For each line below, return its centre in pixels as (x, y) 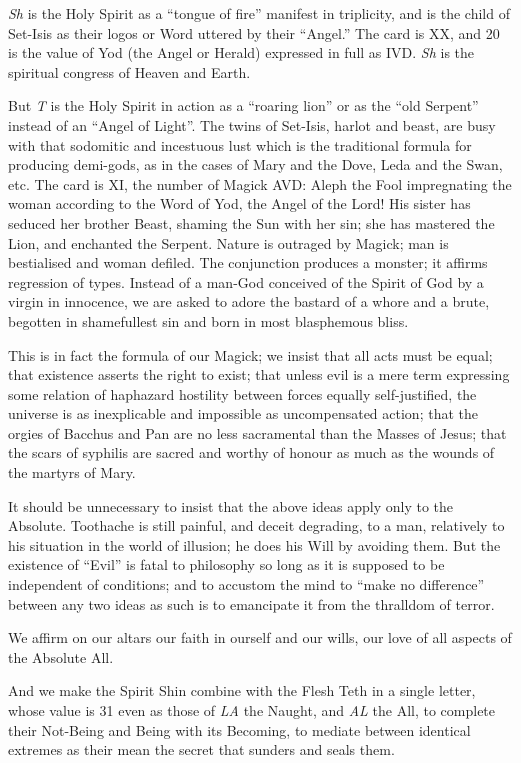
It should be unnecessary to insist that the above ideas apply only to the (231, 505)
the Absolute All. (61, 656)
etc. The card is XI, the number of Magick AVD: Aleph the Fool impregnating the (260, 183)
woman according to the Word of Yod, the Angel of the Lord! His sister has (239, 203)
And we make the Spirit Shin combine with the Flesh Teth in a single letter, (242, 690)
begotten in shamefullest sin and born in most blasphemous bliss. (208, 320)
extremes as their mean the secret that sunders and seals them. (201, 749)
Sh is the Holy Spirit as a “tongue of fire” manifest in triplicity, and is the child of (259, 13)
